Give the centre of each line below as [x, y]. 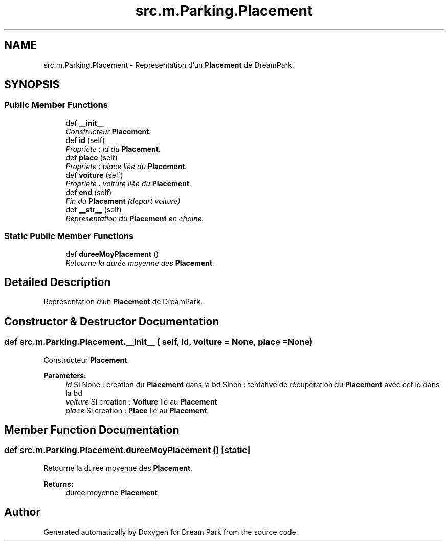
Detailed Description [58, 282]
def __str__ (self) [94, 209]
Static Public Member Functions [69, 236]
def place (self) [92, 157]
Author [22, 512]
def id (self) [85, 140]
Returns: [59, 484]
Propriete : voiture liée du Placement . [129, 183]
